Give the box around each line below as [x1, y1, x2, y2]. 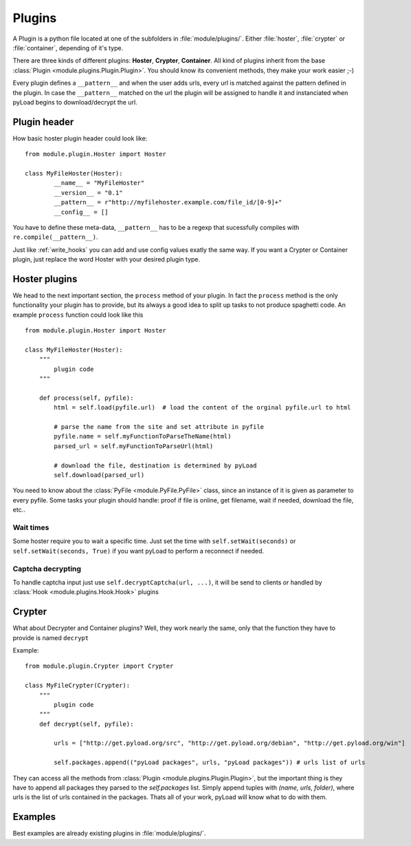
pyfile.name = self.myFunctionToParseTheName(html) [54, 432, 232, 441]
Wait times [12, 522, 49, 532]
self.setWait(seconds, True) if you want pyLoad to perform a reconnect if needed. [12, 547, 265, 555]
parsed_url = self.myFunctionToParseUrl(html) [54, 442, 214, 450]
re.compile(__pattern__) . [12, 233, 98, 241]
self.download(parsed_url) [54, 472, 145, 479]
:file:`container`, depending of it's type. [12, 43, 124, 52]
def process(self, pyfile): [38, 394, 134, 402]
